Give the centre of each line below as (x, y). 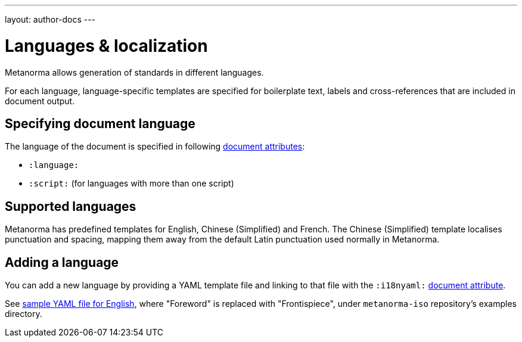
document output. (40, 101)
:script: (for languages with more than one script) (131, 184)
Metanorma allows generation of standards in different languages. (134, 72)
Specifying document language (100, 123)
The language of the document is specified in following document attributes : (155, 147)
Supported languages (71, 206)
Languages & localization (106, 46)
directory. (24, 314)
